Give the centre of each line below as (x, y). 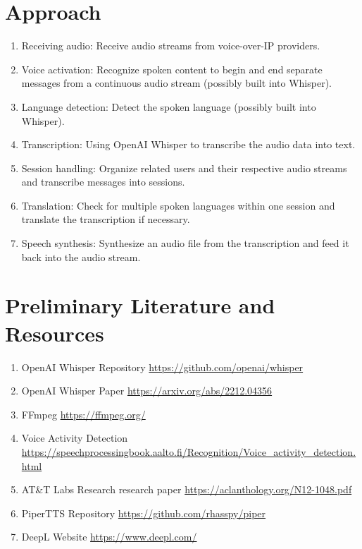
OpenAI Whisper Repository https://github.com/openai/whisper (162, 367)
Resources (55, 333)
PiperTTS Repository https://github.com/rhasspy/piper (144, 513)
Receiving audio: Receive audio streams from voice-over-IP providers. (171, 46)
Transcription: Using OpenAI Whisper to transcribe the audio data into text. (188, 144)
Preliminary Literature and (140, 305)
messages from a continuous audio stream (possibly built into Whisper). (176, 83)
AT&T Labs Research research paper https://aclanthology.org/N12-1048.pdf (187, 489)
